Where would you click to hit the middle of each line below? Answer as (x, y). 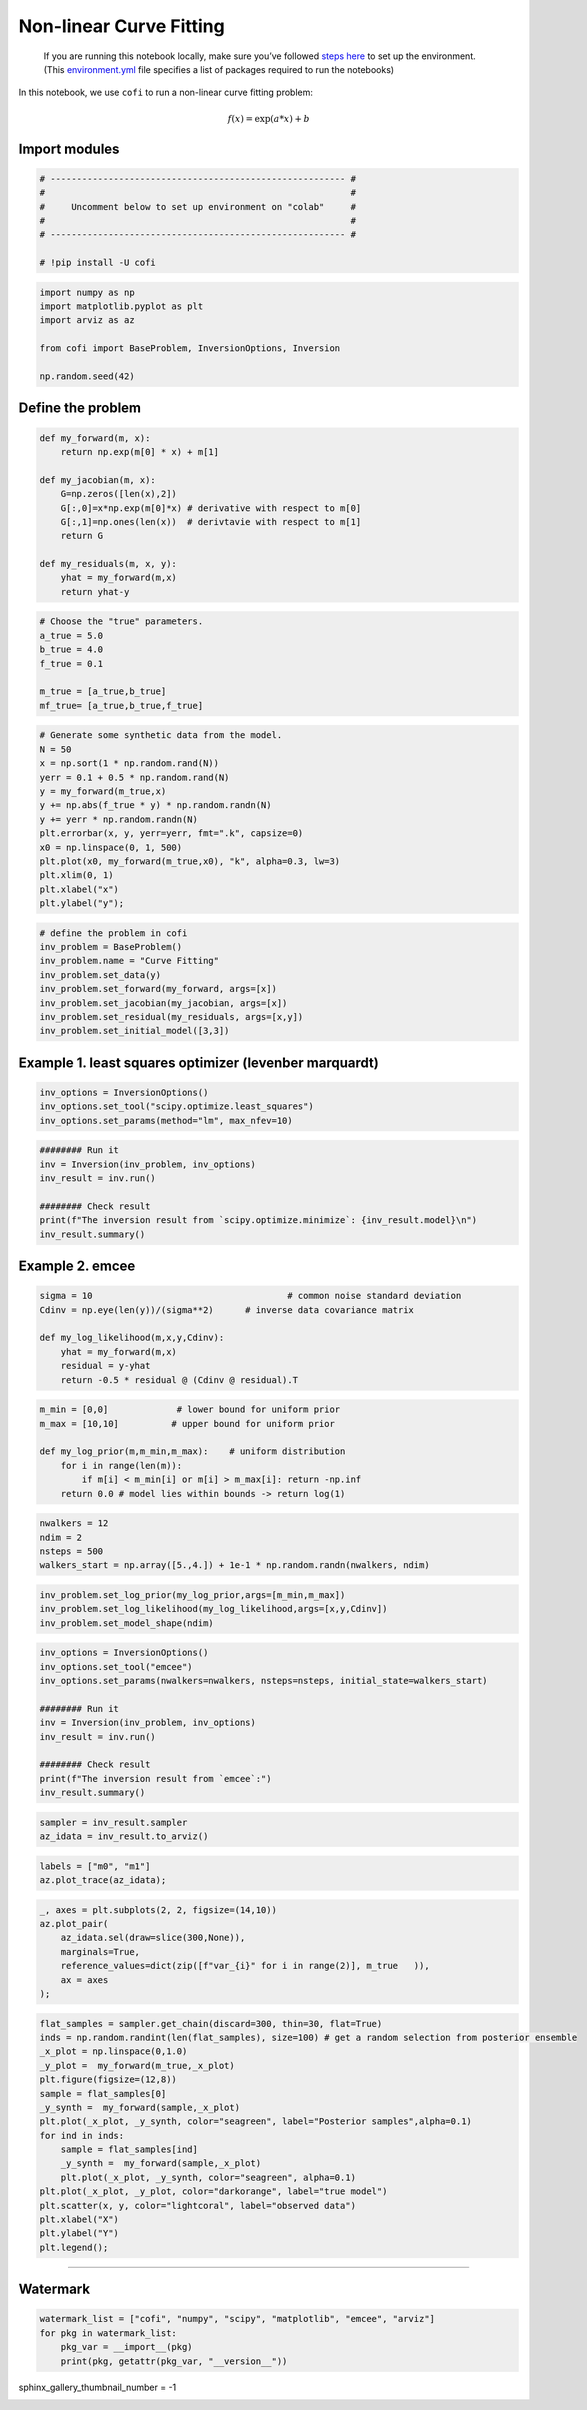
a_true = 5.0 (71, 635)
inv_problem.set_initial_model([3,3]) (134, 1031)
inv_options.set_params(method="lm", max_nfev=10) (166, 1120)
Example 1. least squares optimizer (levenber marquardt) (198, 1062)
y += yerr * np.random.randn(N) (119, 819)
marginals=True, (100, 1951)
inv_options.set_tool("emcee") (116, 1666)
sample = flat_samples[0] (103, 2093)
